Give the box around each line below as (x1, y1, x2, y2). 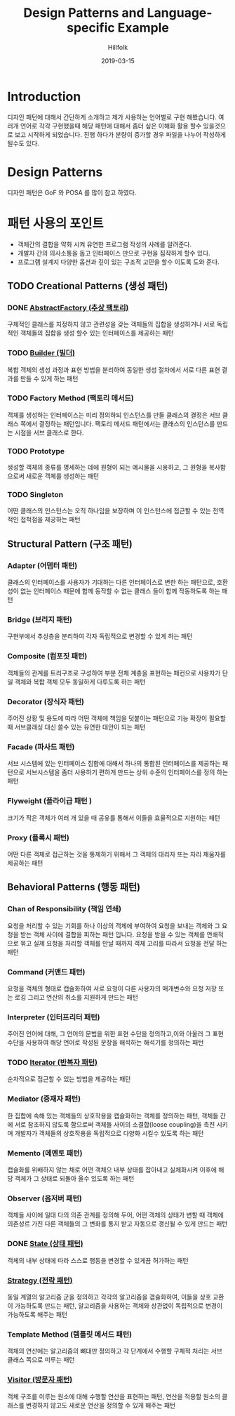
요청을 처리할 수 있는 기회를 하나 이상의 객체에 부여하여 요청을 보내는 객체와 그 (7, 921, 221, 929)
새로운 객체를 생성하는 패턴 (25, 472, 100, 480)
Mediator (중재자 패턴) (7, 1094, 81, 1104)
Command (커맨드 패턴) (7, 967, 86, 977)
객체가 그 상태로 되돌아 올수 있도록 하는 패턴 (14, 1175, 135, 1183)
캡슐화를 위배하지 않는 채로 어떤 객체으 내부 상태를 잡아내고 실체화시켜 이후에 (7, 1165, 217, 1174)
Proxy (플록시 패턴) (7, 833, 70, 842)
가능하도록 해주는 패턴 (7, 1310, 68, 1318)
